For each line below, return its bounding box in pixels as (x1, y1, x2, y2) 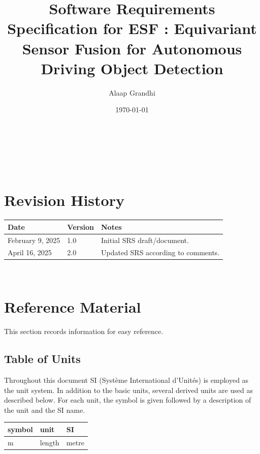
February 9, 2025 (8, 234, 60, 245)
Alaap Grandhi (109, 87, 155, 98)
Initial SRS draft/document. (101, 234, 189, 245)
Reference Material (4, 296, 141, 317)
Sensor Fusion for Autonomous (22, 38, 242, 58)
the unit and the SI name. (4, 404, 85, 415)
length (40, 437, 59, 447)
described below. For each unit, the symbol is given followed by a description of (4, 395, 251, 405)
